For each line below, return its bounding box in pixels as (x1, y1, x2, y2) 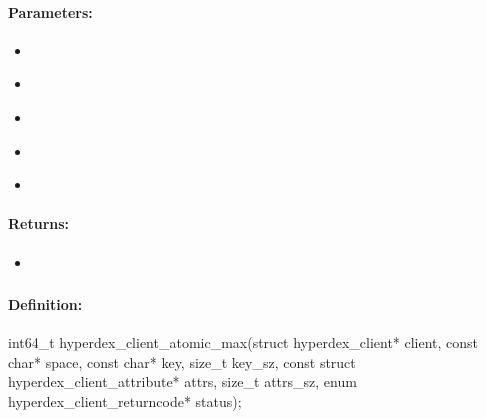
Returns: (8, 213, 70, 234)
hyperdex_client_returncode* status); (8, 391, 242, 412)
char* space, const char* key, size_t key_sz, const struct (8, 351, 356, 372)
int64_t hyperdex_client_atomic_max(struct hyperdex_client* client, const (8, 332, 479, 353)
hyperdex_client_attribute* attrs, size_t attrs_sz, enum (8, 371, 357, 392)
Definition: (8, 294, 83, 315)
